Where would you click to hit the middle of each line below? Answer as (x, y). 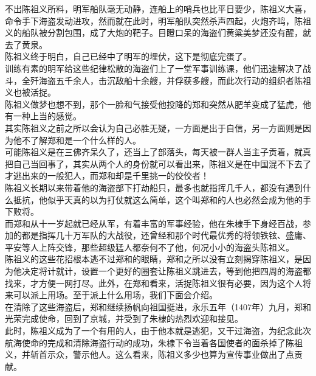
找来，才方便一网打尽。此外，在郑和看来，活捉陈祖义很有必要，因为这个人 (154, 283)
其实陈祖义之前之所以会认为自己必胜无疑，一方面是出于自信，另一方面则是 (154, 127)
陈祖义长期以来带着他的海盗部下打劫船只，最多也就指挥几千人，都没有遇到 (154, 187)
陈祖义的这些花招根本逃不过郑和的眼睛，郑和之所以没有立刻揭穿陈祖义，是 (154, 259)
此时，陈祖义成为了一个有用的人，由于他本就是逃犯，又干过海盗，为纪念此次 (158, 331)
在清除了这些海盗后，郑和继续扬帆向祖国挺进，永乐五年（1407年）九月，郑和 (158, 306)
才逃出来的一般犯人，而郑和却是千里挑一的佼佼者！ (107, 176)
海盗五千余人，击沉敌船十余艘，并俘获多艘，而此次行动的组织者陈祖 (175, 80)
